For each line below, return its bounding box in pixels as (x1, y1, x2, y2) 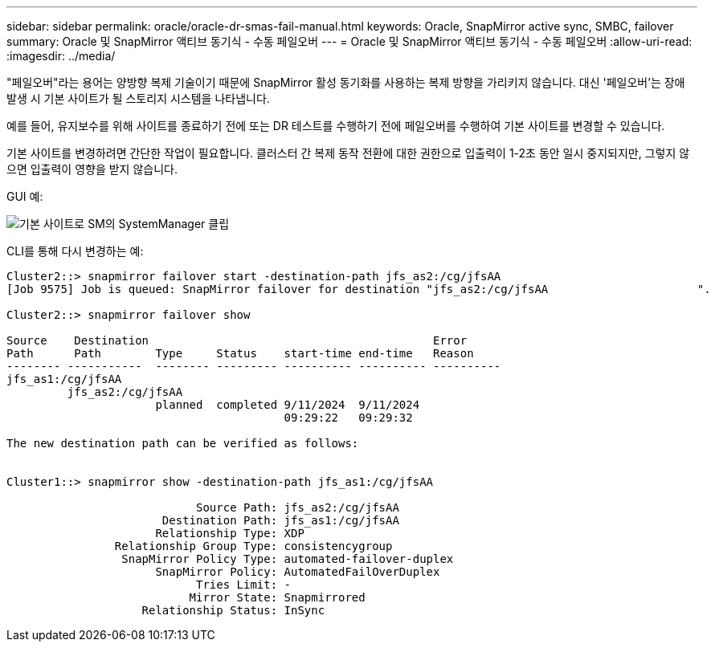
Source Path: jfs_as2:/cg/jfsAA (196, 501, 399, 514)
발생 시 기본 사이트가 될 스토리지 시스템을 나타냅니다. (6, 92, 270, 105)
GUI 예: (6, 190, 43, 203)
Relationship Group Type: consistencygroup (114, 540, 393, 552)
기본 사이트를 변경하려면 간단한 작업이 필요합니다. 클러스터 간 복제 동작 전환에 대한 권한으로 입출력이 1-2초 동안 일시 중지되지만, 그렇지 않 (6, 146, 690, 160)
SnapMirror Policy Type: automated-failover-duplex (121, 552, 454, 565)
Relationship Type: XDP (155, 527, 304, 540)
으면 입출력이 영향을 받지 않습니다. (6, 162, 178, 176)
